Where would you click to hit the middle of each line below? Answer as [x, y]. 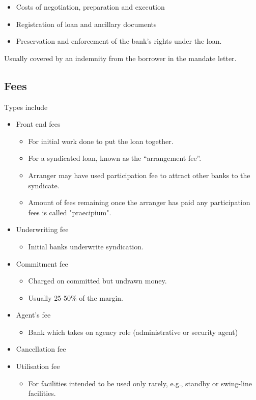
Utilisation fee [38, 366]
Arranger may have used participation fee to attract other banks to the [139, 175]
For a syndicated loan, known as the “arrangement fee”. [115, 158]
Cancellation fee [41, 349]
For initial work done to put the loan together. [101, 141]
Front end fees [38, 124]
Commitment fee [42, 263]
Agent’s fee [33, 315]
